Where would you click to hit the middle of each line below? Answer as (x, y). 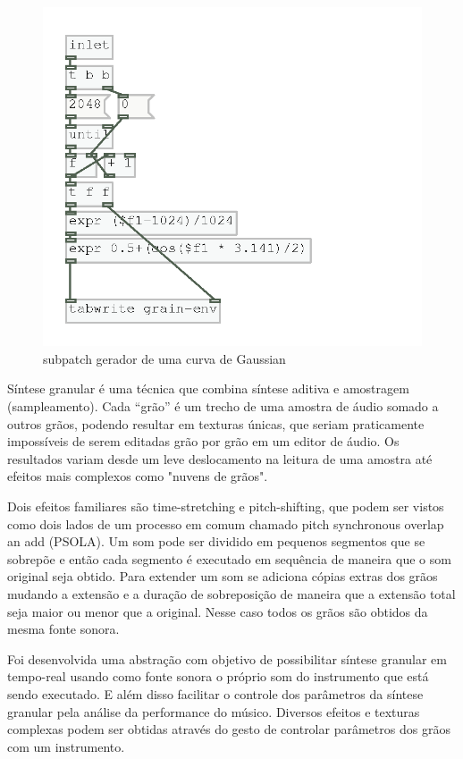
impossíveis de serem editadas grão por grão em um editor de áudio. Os (203, 441)
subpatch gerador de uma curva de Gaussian (164, 358)
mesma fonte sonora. (63, 629)
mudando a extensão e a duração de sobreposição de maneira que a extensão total (231, 593)
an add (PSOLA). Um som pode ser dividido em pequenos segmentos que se (216, 541)
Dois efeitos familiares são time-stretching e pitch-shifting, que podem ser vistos (226, 506)
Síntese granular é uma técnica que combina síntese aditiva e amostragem (208, 388)
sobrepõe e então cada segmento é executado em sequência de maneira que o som (229, 558)
